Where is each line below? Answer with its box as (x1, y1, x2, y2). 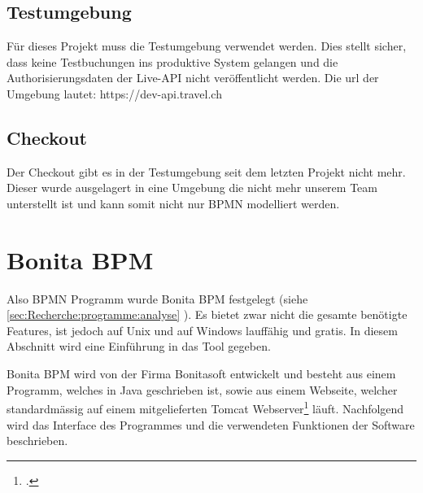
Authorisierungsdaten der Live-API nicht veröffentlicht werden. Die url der (7, 69, 379, 86)
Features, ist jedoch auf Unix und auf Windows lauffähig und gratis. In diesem (7, 321, 398, 338)
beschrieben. (7, 432, 68, 449)
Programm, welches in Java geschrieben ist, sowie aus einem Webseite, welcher (7, 381, 398, 398)
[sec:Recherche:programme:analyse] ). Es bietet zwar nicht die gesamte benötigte (7, 306, 408, 323)
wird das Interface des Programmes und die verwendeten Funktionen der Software (7, 416, 415, 433)
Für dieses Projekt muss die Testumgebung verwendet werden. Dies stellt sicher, (7, 37, 407, 55)
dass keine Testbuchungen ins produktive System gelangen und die (7, 53, 338, 70)
